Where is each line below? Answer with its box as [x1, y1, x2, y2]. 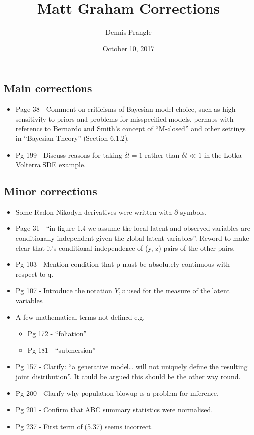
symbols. [180, 206, 207, 217]
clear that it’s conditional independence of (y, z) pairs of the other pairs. [15, 242, 235, 253]
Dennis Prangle [105, 27, 152, 37]
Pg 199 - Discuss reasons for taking [15, 149, 122, 160]
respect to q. [15, 268, 54, 279]
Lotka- [224, 149, 244, 160]
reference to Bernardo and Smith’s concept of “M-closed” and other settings [15, 123, 246, 133]
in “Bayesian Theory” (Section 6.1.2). [15, 132, 129, 143]
